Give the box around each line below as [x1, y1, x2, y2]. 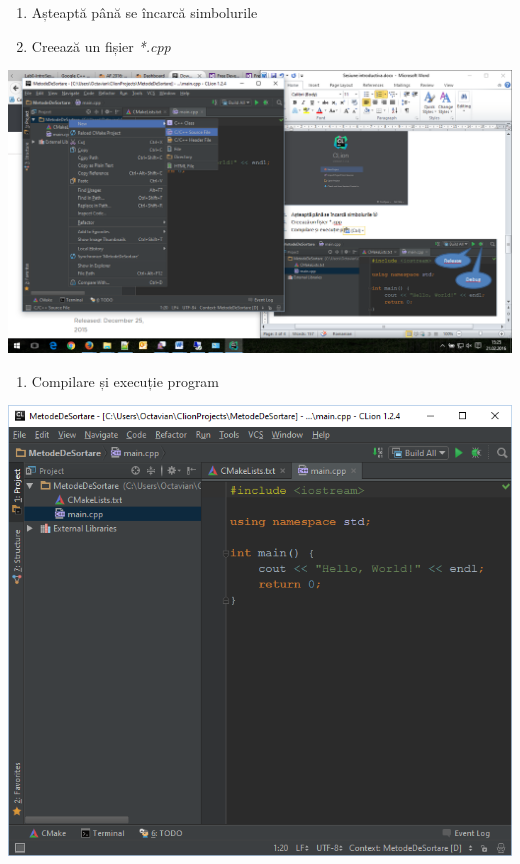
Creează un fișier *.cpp [31, 35, 171, 56]
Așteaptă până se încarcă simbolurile [31, 2, 258, 22]
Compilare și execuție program [31, 370, 220, 391]
